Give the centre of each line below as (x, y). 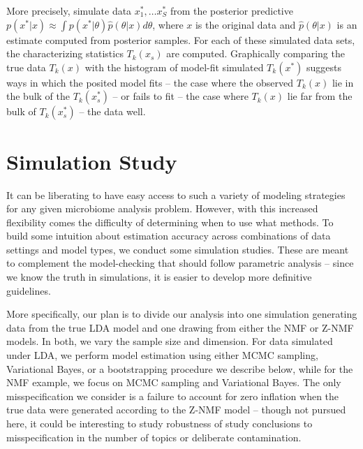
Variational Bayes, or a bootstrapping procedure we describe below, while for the (180, 368)
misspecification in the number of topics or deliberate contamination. (154, 437)
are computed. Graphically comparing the (255, 53)
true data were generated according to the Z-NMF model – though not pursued (176, 410)
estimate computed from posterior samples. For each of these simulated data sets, (181, 39)
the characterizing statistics (65, 53)
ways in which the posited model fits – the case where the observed (150, 82)
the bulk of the (38, 96)
